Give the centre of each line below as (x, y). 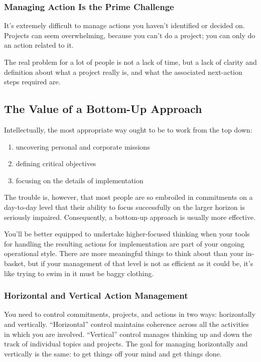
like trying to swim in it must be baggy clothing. (79, 273)
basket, (15, 263)
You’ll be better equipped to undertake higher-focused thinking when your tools (127, 234)
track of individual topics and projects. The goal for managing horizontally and (126, 344)
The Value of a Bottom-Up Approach (103, 109)
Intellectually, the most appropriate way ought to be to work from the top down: (128, 129)
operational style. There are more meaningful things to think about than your (124, 253)
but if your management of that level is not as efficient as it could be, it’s (141, 263)
